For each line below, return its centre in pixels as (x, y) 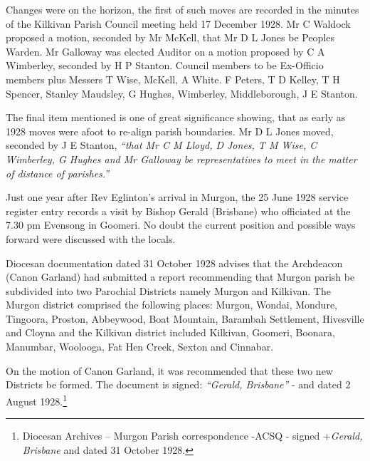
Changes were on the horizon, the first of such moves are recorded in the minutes (183, 9)
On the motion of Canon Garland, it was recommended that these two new (169, 370)
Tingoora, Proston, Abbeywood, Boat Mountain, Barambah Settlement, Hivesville (185, 318)
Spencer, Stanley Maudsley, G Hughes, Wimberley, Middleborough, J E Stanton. (182, 93)
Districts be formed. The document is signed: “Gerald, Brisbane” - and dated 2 (178, 384)
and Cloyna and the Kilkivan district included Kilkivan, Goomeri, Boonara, (170, 332)
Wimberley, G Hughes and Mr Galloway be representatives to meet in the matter (181, 159)
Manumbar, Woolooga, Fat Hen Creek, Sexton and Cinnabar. (140, 347)
